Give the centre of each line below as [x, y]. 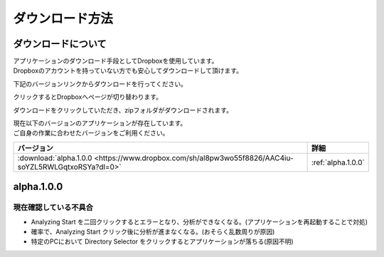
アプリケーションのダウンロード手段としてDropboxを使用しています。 [116, 61]
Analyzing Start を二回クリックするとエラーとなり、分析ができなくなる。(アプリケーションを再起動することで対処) [199, 221]
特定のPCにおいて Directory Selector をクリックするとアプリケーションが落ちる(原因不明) [162, 241]
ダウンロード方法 [63, 19]
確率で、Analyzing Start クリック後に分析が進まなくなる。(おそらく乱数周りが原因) [153, 231]
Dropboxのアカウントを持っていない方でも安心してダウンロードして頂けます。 [128, 70]
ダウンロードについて [60, 44]
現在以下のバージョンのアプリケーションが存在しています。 [100, 123]
